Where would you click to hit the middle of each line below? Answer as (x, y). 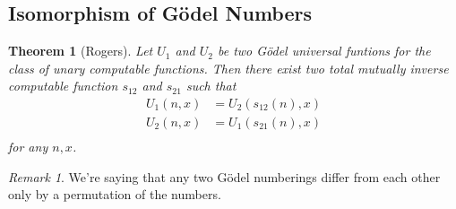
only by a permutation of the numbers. (115, 194)
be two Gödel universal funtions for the (324, 51)
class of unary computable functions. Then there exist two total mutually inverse (228, 68)
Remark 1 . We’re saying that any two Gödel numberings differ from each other (224, 176)
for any (28, 147)
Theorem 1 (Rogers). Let (81, 51)
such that (211, 86)
